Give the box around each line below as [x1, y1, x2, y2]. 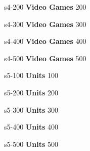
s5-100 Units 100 [4, 70, 58, 81]
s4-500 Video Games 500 [4, 53, 86, 63]
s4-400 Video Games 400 [4, 36, 86, 46]
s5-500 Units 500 [4, 138, 58, 149]
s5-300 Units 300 [4, 104, 58, 115]
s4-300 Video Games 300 [4, 18, 86, 29]
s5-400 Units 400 [4, 121, 58, 132]
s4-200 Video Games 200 [4, 2, 86, 12]
